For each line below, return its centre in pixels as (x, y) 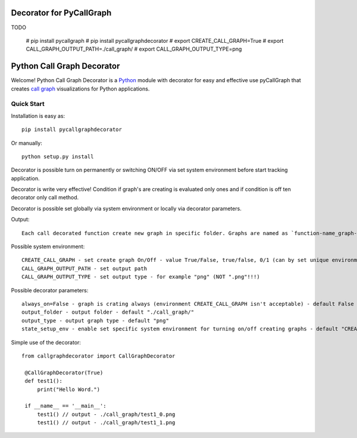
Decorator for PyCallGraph (61, 13)
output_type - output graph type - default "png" (95, 320)
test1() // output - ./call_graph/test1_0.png (106, 414)
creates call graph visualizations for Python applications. (80, 89)
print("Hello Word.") (69, 389)
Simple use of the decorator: (46, 342)
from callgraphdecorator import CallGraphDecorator (98, 356)
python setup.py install (58, 157)
